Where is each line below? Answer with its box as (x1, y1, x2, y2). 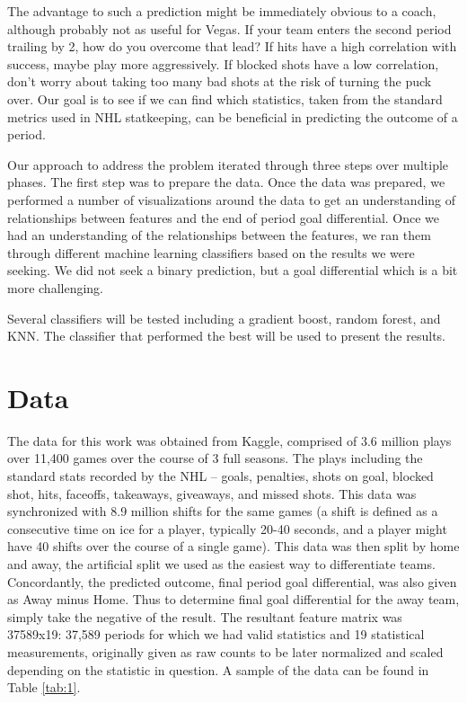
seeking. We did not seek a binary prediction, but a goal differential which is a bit (7, 261, 458, 280)
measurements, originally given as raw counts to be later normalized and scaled (7, 642, 444, 661)
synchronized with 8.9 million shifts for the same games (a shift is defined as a (7, 502, 438, 521)
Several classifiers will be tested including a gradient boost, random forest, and (7, 308, 441, 327)
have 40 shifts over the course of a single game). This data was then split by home (7, 537, 460, 556)
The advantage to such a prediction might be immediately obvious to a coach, (7, 2, 436, 20)
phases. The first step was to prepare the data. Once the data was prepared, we (7, 173, 445, 191)
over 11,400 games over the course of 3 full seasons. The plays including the (7, 449, 423, 467)
